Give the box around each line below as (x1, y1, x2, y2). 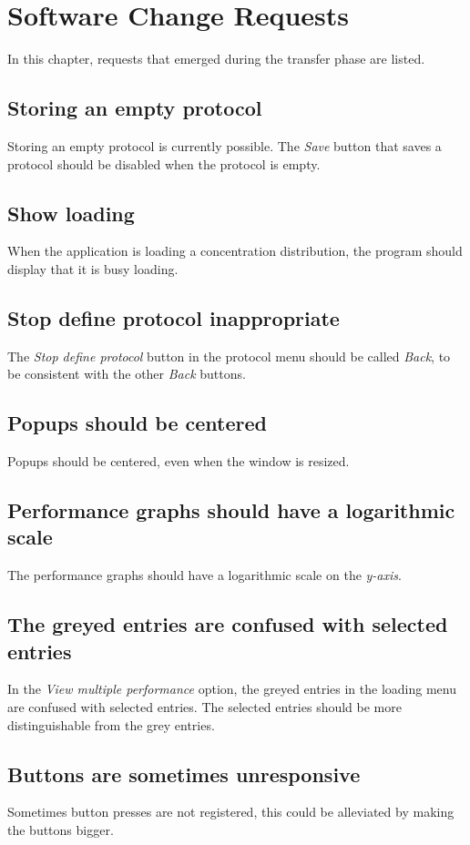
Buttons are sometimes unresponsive (7, 759, 361, 788)
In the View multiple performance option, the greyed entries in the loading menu (7, 679, 456, 698)
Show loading (7, 199, 135, 227)
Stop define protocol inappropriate (7, 303, 340, 331)
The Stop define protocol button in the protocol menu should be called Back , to (7, 346, 451, 365)
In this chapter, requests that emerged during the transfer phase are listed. (7, 49, 425, 68)
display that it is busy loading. (7, 259, 179, 278)
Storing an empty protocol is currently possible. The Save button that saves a (7, 136, 442, 155)
